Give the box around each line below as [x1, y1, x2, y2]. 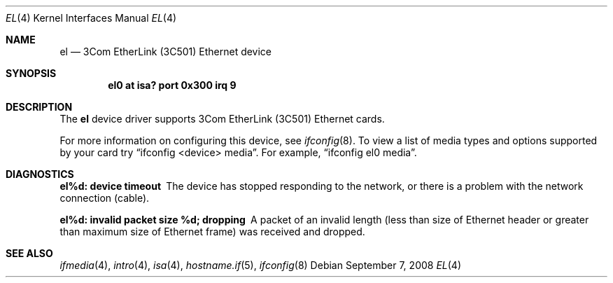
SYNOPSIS [6, 67, 57, 79]
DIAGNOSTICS [6, 168, 74, 180]
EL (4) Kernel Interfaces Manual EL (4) [6, 12, 177, 24]
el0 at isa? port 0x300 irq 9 [108, 79, 237, 91]
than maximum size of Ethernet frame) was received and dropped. [59, 226, 365, 237]
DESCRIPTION [6, 101, 73, 113]
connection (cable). [59, 192, 150, 204]
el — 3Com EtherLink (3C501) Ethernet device [59, 46, 272, 57]
